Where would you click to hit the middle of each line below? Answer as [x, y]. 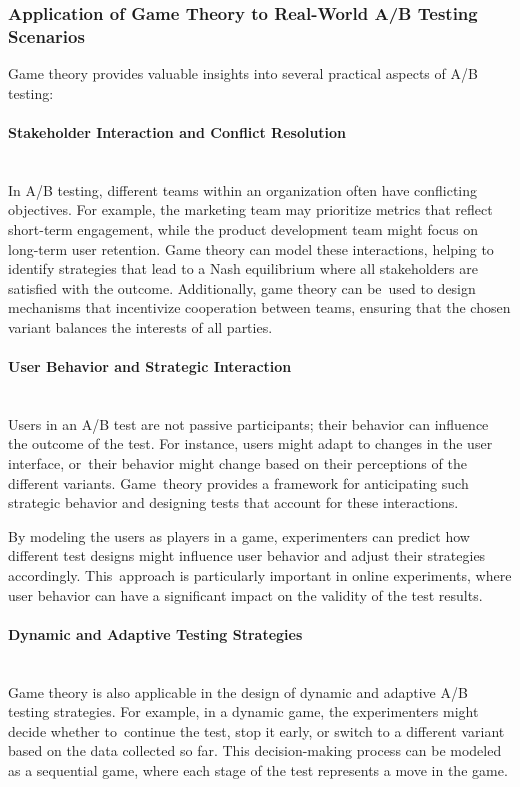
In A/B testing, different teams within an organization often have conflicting [243, 189]
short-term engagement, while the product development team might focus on [243, 228]
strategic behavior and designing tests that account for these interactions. [233, 502]
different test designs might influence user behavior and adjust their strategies [247, 555]
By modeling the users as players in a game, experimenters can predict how [239, 535]
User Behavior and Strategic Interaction [150, 366]
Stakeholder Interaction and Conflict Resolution [177, 131]
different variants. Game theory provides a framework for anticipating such [238, 482]
